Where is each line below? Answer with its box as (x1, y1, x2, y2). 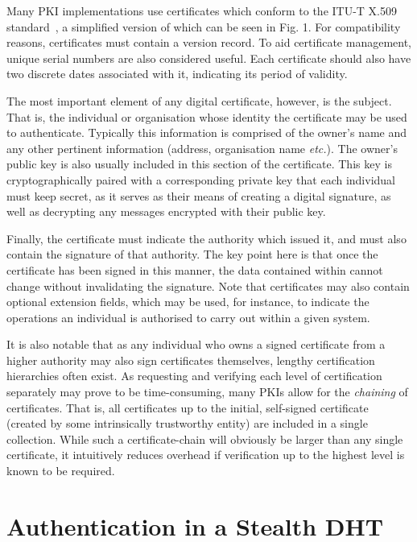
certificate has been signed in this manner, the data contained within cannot (6, 261, 383, 278)
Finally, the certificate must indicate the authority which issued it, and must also (6, 230, 407, 246)
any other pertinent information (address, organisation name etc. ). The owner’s (6, 139, 398, 156)
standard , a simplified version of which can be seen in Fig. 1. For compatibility (6, 18, 401, 35)
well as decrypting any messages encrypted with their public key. (6, 203, 326, 220)
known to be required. (6, 462, 115, 479)
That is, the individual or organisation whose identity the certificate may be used (6, 108, 407, 125)
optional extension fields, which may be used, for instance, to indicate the (6, 293, 370, 310)
